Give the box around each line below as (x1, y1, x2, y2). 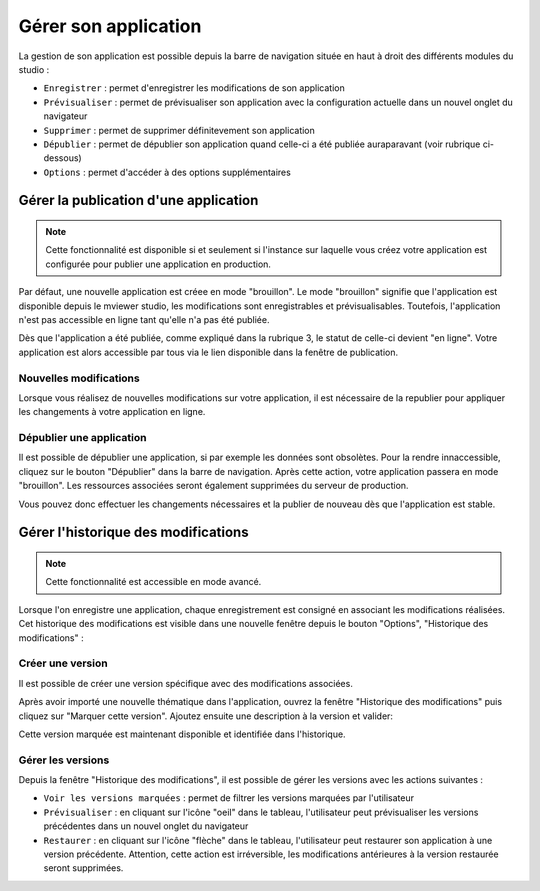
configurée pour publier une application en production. (45, 258, 272, 270)
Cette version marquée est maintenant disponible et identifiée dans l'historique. (18, 728, 346, 740)
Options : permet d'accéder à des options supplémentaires (43, 166, 292, 178)
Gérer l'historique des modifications (18, 524, 249, 541)
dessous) (43, 152, 82, 164)
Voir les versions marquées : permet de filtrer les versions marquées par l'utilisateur (43, 792, 415, 804)
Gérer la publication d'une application (18, 192, 259, 209)
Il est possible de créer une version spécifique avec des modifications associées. (18, 677, 354, 689)
